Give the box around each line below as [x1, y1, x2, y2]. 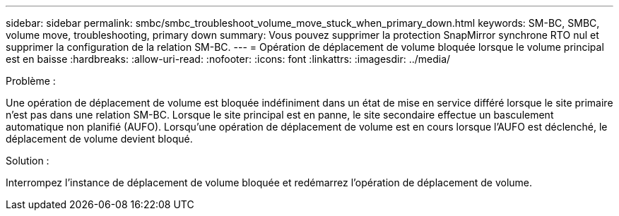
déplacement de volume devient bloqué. [6, 133, 193, 145]
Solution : [6, 155, 49, 167]
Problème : [6, 75, 56, 87]
